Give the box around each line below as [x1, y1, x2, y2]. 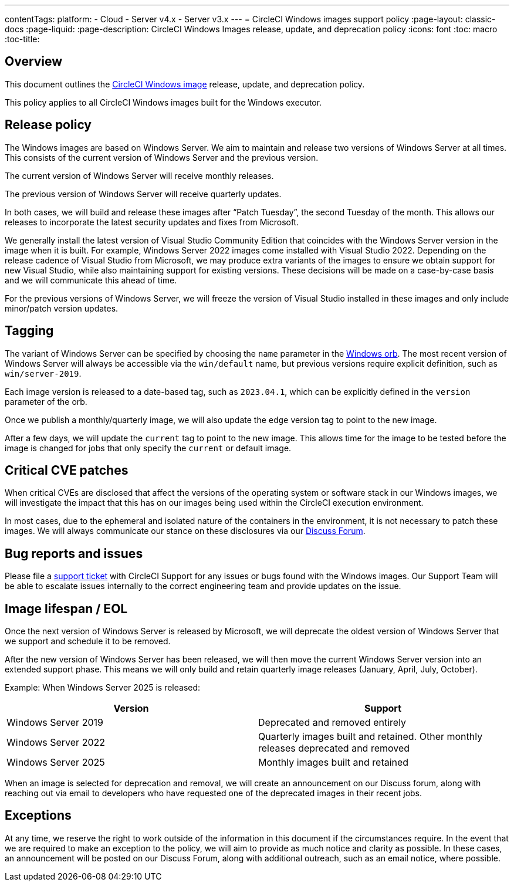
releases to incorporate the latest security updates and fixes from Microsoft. [5, 217, 299, 227]
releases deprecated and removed [258, 742, 410, 755]
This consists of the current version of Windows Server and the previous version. [5, 152, 319, 163]
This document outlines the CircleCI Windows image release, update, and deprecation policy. [5, 79, 365, 89]
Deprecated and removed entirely [258, 716, 407, 729]
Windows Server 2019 [6, 716, 103, 729]
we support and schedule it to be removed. [5, 636, 171, 647]
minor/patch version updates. [5, 303, 119, 313]
